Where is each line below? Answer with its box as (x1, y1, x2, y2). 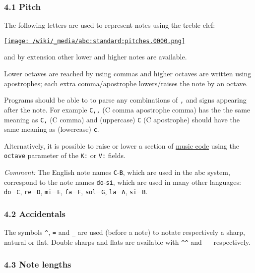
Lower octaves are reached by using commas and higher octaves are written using (4, 68, 252, 79)
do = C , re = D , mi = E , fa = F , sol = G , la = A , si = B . (4, 186, 148, 197)
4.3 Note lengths (4, 258, 71, 270)
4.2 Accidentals (4, 208, 66, 220)
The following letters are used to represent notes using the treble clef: (4, 20, 215, 30)
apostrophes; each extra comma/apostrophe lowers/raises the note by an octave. (4, 78, 248, 88)
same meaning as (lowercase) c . (4, 124, 99, 134)
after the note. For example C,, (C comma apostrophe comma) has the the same (4, 104, 251, 114)
